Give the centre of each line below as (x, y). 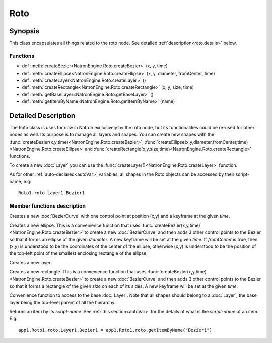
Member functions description (47, 205)
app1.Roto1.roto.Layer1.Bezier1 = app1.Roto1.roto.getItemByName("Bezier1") (115, 330)
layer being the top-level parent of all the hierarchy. (62, 302)
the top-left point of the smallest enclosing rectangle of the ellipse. (79, 253)
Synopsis (24, 31)
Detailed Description (42, 116)
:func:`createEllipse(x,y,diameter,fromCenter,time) (196, 142)
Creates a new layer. (30, 262)
